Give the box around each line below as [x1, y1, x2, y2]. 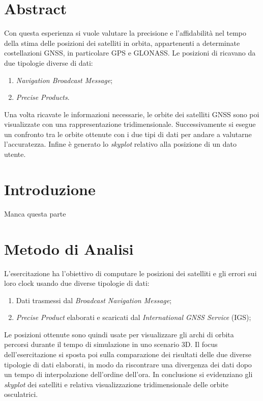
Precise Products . [16, 92, 70, 102]
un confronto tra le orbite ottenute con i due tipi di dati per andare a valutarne [4, 128, 252, 139]
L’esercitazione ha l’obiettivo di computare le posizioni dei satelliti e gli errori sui [4, 268, 257, 278]
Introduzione [4, 178, 96, 199]
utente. [4, 149, 26, 159]
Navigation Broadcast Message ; [16, 74, 113, 85]
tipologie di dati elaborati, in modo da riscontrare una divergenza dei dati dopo [4, 359, 252, 369]
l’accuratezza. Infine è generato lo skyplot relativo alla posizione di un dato [4, 139, 237, 149]
